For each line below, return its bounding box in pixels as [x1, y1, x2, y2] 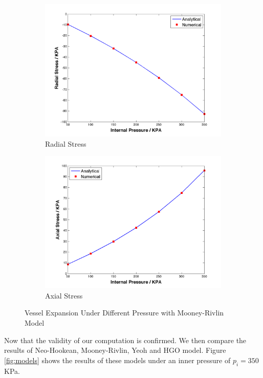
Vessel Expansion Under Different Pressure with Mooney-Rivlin [25, 307, 224, 318]
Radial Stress [45, 138, 86, 149]
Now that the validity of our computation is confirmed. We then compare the [4, 334, 247, 345]
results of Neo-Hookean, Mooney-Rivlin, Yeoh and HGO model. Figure [4, 345, 226, 355]
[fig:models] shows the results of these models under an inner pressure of [4, 354, 231, 365]
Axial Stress [45, 290, 83, 301]
